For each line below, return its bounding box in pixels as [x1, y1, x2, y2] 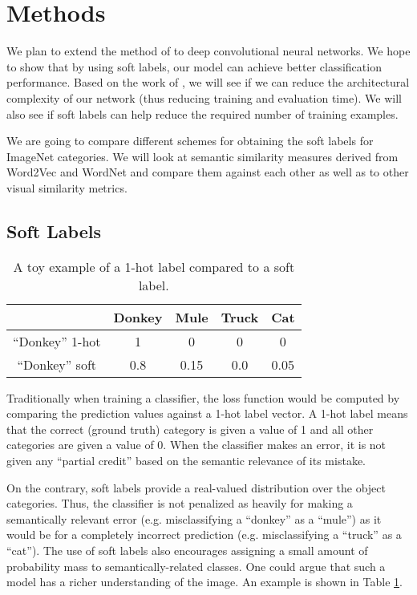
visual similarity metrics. [6, 179, 128, 196]
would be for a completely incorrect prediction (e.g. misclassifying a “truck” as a [6, 526, 402, 543]
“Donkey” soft [17, 354, 97, 374]
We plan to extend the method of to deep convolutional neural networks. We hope [6, 42, 411, 59]
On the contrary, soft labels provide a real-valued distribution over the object [6, 479, 387, 496]
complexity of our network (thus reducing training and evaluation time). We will [6, 89, 402, 106]
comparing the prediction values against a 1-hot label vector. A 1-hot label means [6, 405, 408, 422]
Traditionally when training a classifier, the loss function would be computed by [6, 389, 400, 406]
